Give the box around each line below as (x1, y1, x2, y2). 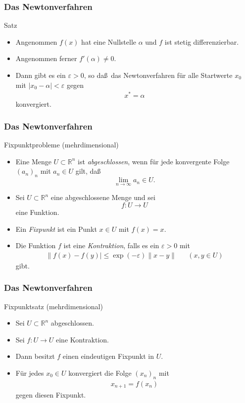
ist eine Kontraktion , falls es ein (63, 240, 159, 251)
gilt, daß (75, 166, 101, 176)
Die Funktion (15, 240, 56, 251)
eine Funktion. (15, 206, 59, 217)
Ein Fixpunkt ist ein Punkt (15, 223, 97, 234)
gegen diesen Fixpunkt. (15, 390, 86, 400)
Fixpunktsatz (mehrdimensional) (4, 301, 103, 311)
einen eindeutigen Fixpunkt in (62, 351, 154, 361)
